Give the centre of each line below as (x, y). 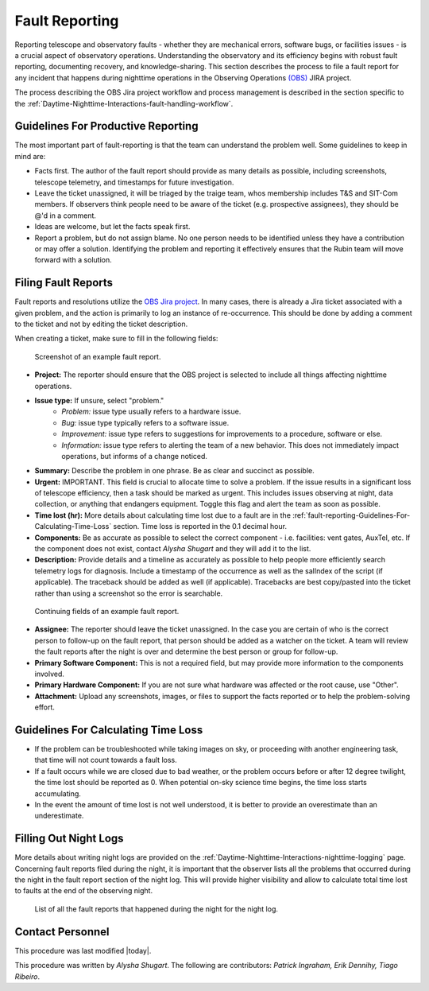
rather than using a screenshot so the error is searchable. (129, 593)
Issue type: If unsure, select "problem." (99, 400)
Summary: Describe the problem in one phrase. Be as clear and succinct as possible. (174, 471)
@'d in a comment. (66, 216)
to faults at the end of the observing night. (84, 891)
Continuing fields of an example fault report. (107, 611)
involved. (50, 674)
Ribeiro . (27, 976)
